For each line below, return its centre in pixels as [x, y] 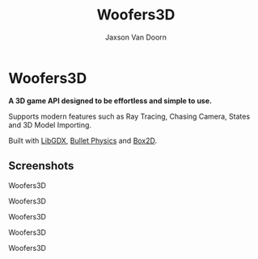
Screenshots [41, 166]
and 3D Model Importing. [50, 125]
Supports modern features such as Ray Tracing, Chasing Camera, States [129, 116]
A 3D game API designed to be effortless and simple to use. [110, 100]
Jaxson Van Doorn [136, 37]
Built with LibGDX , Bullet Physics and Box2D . [83, 140]
